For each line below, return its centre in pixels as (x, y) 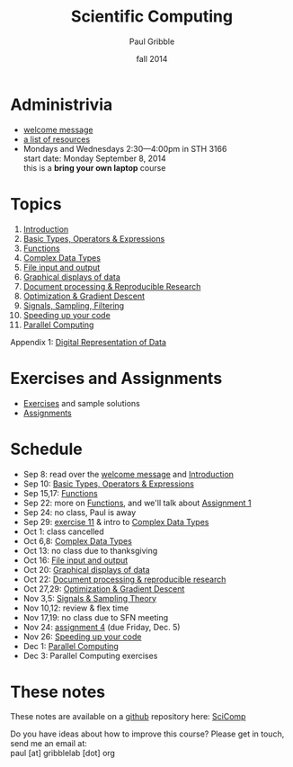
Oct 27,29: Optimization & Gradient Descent (104, 589)
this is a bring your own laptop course (94, 167)
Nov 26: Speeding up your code (82, 637)
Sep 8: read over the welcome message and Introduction (129, 474)
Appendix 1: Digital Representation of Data (89, 342)
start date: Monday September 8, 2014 (95, 158)
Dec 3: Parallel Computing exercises (90, 656)
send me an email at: (49, 744)
